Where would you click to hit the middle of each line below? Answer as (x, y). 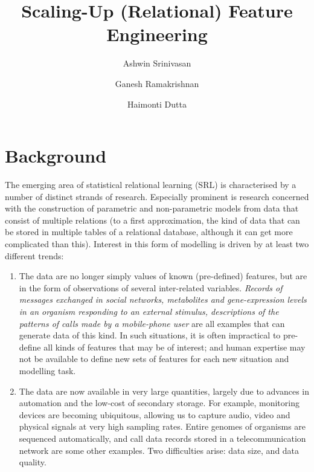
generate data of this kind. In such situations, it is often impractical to (150, 335)
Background (56, 156)
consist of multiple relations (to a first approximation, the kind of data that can (152, 220)
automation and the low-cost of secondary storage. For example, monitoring (159, 403)
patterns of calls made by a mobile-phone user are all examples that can (152, 323)
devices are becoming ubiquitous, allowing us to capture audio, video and (155, 414)
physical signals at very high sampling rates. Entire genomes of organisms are (162, 426)
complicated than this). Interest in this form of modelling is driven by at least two (157, 244)
